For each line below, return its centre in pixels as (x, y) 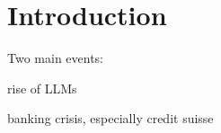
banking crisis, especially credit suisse (110, 118)
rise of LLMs (42, 88)
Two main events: (56, 58)
